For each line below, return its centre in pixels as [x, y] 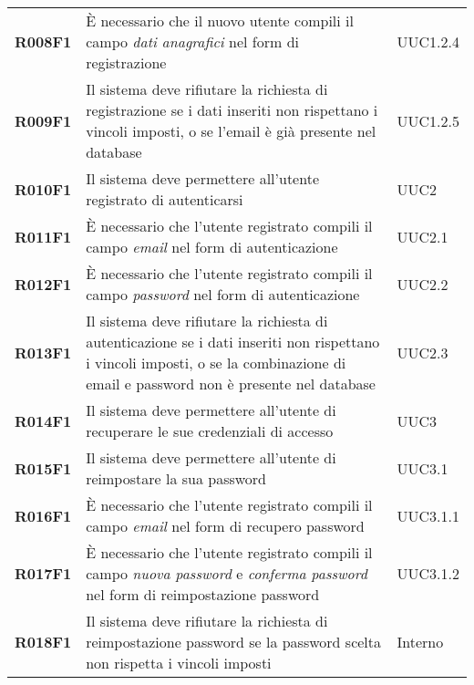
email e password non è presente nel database [231, 384]
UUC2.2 [422, 284]
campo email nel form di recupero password [225, 526]
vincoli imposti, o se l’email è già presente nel [231, 131]
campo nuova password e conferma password [227, 573]
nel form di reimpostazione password [203, 594]
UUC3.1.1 [428, 515]
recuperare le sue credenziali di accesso [210, 431]
